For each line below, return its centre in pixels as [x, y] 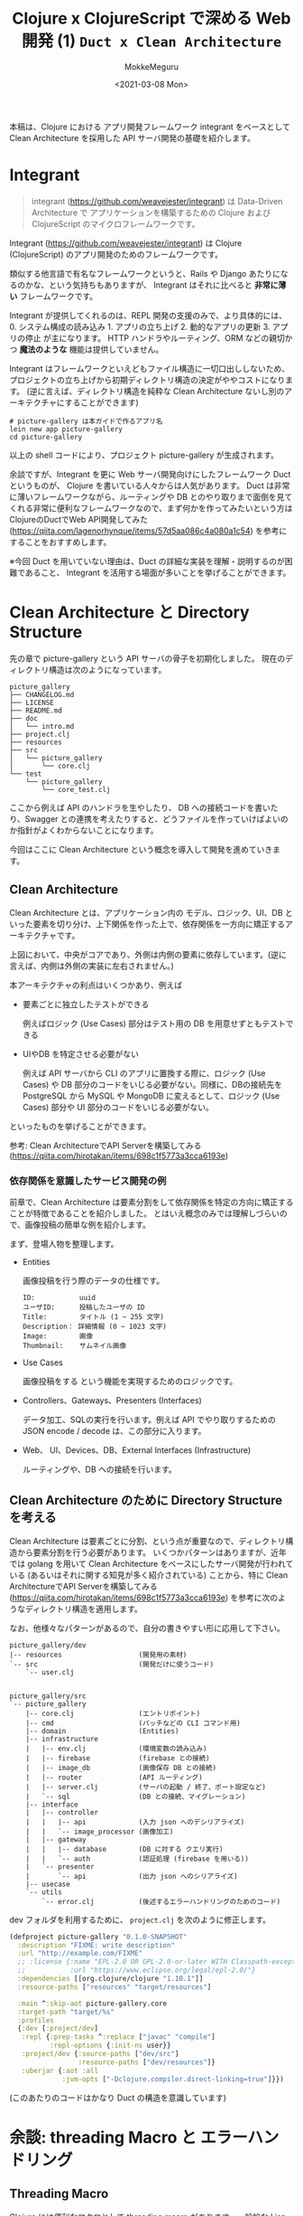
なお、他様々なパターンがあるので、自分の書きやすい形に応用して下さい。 [147, 1627]
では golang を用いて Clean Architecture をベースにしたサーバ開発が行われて [151, 1563]
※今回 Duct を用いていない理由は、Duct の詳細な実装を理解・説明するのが [147, 561]
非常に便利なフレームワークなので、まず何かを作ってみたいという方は [163, 508]
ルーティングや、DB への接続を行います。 [100, 1469]
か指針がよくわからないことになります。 [84, 830]
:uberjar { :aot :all [60, 2070]
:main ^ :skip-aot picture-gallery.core [92, 2004]
